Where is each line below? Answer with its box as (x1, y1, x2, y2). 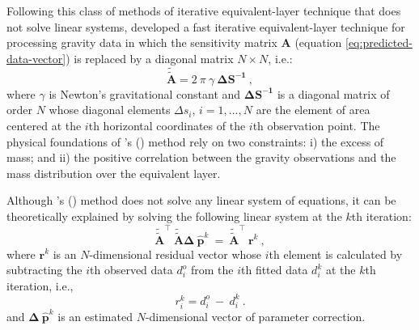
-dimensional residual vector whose (89, 245, 262, 262)
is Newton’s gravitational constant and (49, 85, 241, 102)
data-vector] (6, 49, 66, 66)
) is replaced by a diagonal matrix (66, 49, 234, 66)
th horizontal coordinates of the (88, 117, 246, 133)
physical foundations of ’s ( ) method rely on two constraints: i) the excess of (6, 133, 384, 150)
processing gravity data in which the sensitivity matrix (6, 34, 277, 51)
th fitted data (240, 261, 308, 278)
